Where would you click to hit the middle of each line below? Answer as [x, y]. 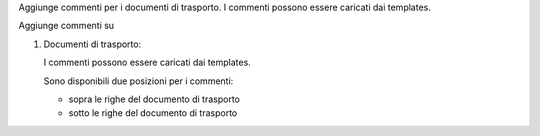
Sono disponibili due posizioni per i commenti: [138, 81]
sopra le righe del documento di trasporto [154, 99]
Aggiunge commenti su [66, 26]
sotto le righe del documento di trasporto [153, 113]
